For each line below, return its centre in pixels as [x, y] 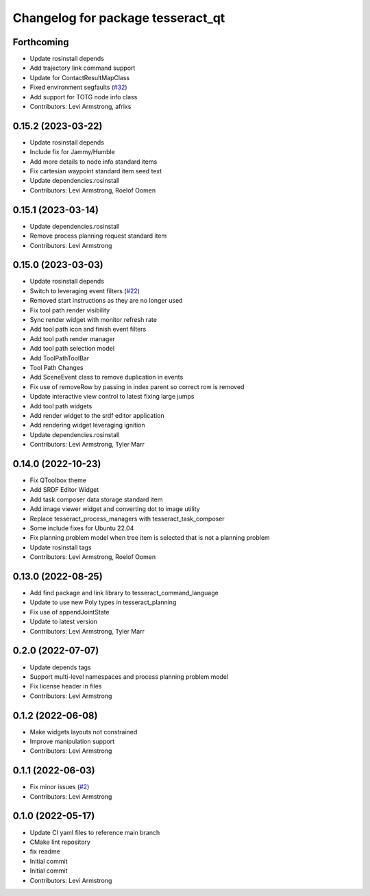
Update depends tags [61, 667]
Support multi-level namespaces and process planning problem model [129, 676]
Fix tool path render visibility [70, 310]
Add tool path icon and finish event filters [88, 329]
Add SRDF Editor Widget [64, 490]
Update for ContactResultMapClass [80, 77]
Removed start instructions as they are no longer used [106, 301]
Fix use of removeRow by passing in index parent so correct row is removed [137, 386]
